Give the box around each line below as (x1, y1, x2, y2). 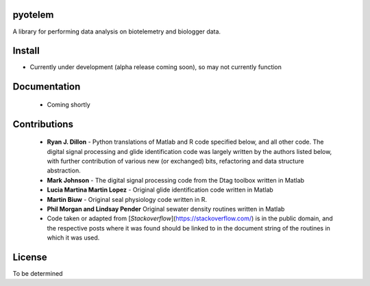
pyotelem (12, 9, 54, 21)
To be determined (12, 270, 63, 278)
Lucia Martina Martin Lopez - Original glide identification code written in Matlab (47, 185, 273, 194)
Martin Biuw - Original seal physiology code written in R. (47, 195, 208, 203)
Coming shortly (47, 100, 90, 109)
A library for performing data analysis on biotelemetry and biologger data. (12, 27, 221, 36)
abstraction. (47, 166, 82, 174)
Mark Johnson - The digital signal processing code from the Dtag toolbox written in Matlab (47, 176, 305, 184)
